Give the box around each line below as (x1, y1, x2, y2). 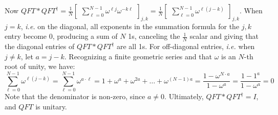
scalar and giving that (189, 31, 259, 41)
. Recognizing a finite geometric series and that (64, 51, 212, 61)
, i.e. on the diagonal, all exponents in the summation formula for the (20, 20, 240, 31)
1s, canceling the (128, 31, 180, 41)
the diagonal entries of (5, 41, 75, 52)
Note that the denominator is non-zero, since (5, 91, 145, 102)
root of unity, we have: (5, 61, 75, 72)
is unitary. (35, 101, 67, 111)
